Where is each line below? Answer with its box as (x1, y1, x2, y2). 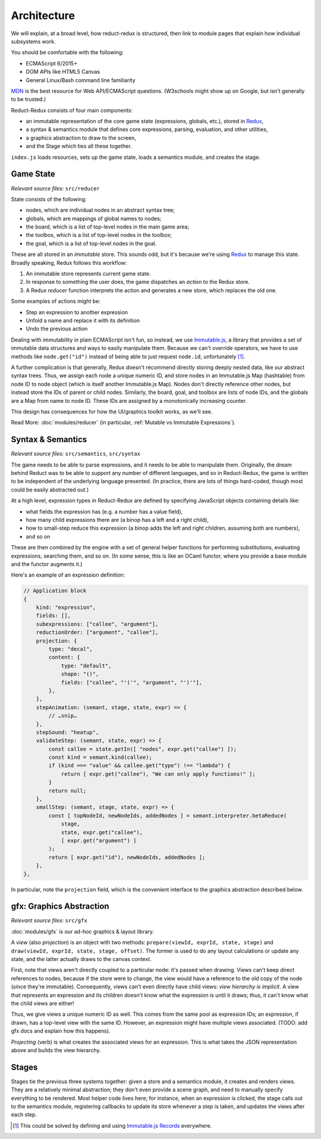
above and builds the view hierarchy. (11, 1046, 101, 1053)
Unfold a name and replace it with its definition (26, 317, 140, 324)
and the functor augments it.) (11, 560, 83, 568)
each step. (11, 1111, 37, 1118)
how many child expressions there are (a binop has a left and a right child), (26, 516, 209, 523)
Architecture (11, 9, 75, 22)
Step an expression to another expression (26, 308, 128, 315)
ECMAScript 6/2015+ (26, 60, 78, 67)
